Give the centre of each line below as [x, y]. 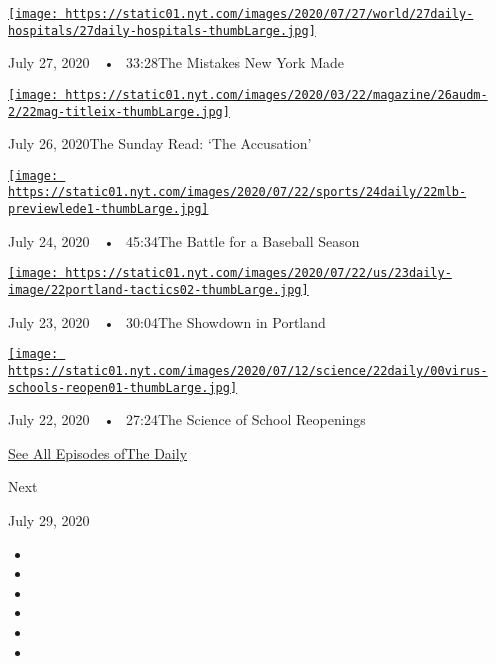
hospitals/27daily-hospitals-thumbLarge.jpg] [162, 30]
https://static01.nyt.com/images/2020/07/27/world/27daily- [269, 14]
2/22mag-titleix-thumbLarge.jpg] [119, 111]
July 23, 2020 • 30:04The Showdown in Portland [167, 321]
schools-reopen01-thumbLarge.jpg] [123, 387]
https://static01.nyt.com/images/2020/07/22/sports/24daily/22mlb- [237, 192]
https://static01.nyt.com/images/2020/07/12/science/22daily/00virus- [248, 370]
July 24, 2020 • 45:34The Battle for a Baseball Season [184, 240]
